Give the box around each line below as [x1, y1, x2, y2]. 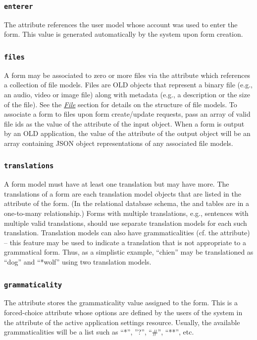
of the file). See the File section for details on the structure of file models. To [4, 99, 237, 109]
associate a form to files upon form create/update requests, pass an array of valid [4, 109, 251, 119]
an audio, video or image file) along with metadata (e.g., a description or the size [4, 89, 250, 99]
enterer [4, 2, 33, 10]
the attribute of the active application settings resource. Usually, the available [4, 317, 240, 327]
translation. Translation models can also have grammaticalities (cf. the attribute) [4, 227, 250, 238]
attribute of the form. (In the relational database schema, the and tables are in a [4, 198, 250, 208]
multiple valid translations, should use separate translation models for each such [4, 217, 247, 228]
